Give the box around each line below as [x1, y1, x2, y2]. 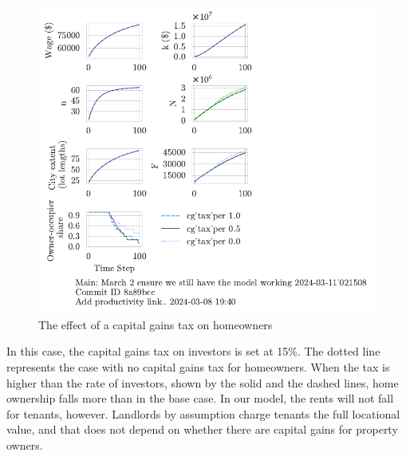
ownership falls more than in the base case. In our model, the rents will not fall [6, 390, 394, 407]
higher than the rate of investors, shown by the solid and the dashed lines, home [6, 374, 399, 391]
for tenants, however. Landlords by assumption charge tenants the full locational [6, 405, 400, 422]
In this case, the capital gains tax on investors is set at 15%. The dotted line [6, 343, 380, 360]
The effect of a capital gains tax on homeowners [38, 316, 273, 332]
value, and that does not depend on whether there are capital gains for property [6, 421, 398, 438]
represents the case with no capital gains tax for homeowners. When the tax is [6, 359, 390, 375]
